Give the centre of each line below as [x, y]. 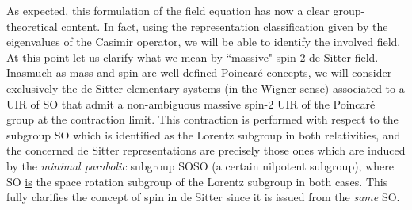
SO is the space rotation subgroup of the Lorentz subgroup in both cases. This [197, 181]
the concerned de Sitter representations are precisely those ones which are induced [206, 150]
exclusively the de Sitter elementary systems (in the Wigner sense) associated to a [206, 88]
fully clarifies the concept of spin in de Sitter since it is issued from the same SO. [203, 197]
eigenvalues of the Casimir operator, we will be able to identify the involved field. [204, 42]
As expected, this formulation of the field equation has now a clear [168, 10]
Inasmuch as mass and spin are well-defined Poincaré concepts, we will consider [199, 73]
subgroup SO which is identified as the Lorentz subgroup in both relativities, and [204, 134]
